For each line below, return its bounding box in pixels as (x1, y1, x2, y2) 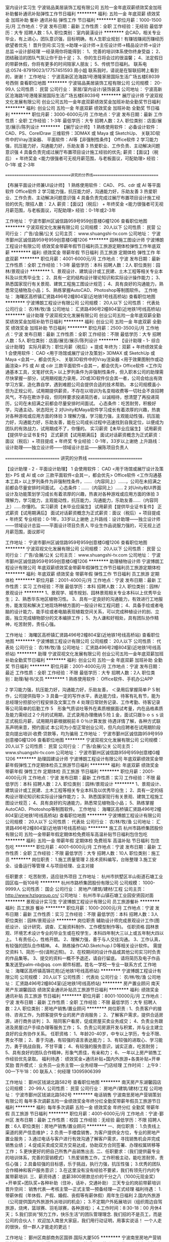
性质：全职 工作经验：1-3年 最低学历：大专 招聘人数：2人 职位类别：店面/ (5, 118, 157, 123)
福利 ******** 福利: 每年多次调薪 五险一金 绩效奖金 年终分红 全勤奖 (5, 1104, 145, 1110)
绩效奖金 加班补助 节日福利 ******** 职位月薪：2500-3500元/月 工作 (11, 325, 155, 331)
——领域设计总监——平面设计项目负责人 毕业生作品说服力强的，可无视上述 (5, 522, 161, 528)
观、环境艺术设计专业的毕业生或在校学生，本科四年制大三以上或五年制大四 (5, 930, 159, 936)
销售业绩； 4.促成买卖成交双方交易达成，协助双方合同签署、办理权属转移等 (5, 1142, 160, 1148)
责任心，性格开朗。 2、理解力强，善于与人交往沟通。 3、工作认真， (22, 937, 163, 942)
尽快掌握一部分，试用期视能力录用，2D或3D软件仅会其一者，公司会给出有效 (5, 375, 162, 381)
